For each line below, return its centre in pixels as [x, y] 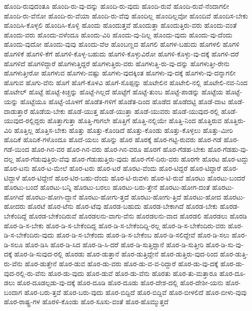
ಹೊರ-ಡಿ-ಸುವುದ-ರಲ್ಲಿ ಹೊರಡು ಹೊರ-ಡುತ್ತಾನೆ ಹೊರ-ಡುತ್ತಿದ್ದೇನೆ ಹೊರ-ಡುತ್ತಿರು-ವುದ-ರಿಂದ [116, 254]
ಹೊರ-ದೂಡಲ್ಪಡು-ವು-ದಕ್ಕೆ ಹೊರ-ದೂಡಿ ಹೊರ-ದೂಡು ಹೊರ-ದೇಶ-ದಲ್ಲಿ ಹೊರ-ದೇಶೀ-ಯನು [120, 283]
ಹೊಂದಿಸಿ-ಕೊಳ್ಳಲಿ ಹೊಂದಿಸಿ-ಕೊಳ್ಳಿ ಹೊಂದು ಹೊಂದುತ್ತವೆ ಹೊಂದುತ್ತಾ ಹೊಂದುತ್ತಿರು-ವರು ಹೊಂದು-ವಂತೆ [120, 25]
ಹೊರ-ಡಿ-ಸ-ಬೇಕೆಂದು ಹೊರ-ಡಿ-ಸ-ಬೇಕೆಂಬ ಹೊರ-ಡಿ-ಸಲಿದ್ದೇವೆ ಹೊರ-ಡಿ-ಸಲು [143, 235]
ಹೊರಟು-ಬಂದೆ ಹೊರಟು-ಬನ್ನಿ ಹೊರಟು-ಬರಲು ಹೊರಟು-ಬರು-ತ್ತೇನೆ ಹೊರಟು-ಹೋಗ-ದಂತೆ [107, 187]
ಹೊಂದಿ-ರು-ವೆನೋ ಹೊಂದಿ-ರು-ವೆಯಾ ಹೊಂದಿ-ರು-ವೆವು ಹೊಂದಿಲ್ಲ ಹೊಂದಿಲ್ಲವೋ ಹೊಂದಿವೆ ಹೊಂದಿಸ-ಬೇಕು [126, 15]
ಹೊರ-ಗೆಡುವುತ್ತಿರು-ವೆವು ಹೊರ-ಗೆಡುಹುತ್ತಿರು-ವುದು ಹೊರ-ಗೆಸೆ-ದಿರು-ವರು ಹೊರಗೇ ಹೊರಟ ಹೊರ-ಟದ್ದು [132, 158]
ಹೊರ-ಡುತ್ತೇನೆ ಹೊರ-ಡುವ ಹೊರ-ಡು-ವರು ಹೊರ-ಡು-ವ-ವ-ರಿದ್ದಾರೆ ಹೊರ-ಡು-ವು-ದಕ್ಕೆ [121, 264]
